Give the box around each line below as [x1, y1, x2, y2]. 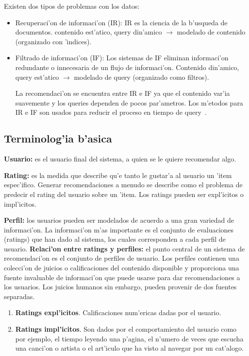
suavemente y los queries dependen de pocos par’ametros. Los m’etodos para [15, 97, 243, 107]
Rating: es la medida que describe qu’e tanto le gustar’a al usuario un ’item [4, 170, 232, 180]
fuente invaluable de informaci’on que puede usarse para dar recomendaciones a [4, 272, 240, 282]
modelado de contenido [177, 27, 246, 37]
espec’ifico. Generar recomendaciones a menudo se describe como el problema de [4, 179, 243, 190]
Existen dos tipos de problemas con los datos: [4, 1, 140, 11]
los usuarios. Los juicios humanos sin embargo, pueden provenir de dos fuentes [4, 282, 237, 292]
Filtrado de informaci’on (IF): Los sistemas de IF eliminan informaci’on [15, 53, 229, 63]
